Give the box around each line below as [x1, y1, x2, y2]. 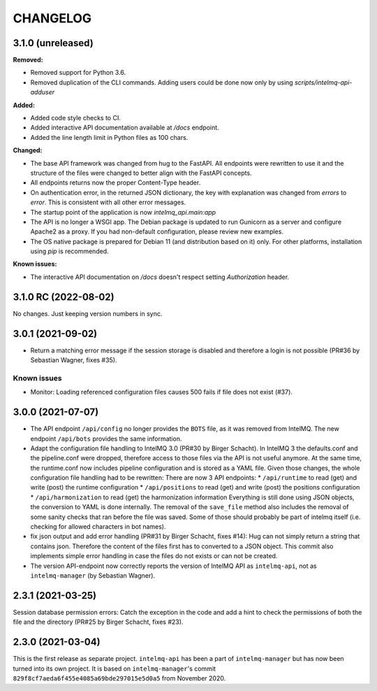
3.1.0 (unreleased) [13, 37, 94, 49]
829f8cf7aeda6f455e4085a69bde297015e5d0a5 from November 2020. [13, 674, 226, 682]
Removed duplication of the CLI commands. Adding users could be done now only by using [30, 78, 293, 87]
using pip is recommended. [30, 247, 109, 255]
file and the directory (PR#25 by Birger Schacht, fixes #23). [13, 618, 184, 626]
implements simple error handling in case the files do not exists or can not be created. [30, 552, 278, 560]
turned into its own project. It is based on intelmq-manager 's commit [13, 664, 216, 673]
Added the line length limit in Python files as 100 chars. [30, 133, 188, 141]
